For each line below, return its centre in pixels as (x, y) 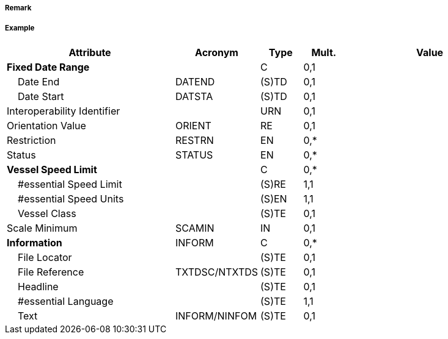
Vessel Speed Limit (52, 169)
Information (35, 242)
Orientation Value (46, 125)
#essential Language (66, 301)
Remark (18, 8)
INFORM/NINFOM (216, 316)
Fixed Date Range (48, 67)
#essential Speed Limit (70, 184)
